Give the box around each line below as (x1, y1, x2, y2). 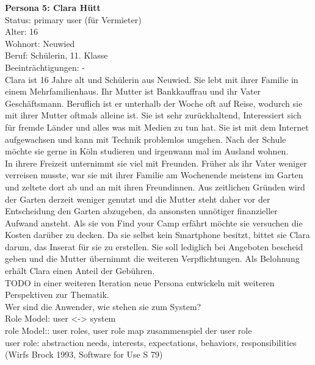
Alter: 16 (5, 25, 38, 38)
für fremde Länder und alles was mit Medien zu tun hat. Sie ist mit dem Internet (5, 120, 309, 133)
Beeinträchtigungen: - (5, 60, 85, 73)
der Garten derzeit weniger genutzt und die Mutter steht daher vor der (5, 192, 270, 205)
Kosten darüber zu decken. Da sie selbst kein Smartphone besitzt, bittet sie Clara (5, 228, 310, 241)
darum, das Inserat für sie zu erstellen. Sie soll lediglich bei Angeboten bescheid (5, 240, 303, 253)
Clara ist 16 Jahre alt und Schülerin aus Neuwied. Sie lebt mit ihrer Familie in (5, 73, 299, 85)
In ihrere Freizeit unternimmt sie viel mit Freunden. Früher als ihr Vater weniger (5, 156, 307, 169)
